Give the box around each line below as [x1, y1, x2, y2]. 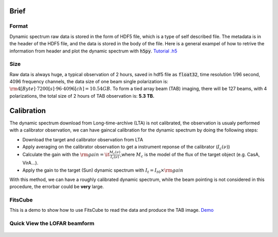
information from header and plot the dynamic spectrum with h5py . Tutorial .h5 [9, 48, 178, 54]
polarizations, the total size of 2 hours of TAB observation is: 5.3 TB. [9, 93, 154, 99]
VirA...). [22, 160, 39, 166]
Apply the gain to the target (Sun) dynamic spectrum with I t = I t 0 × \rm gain [22, 167, 184, 174]
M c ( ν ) [109, 150, 120, 155]
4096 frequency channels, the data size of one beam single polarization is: [9, 79, 168, 85]
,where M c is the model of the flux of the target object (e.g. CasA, [120, 152, 260, 159]
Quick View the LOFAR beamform [9, 220, 95, 227]
